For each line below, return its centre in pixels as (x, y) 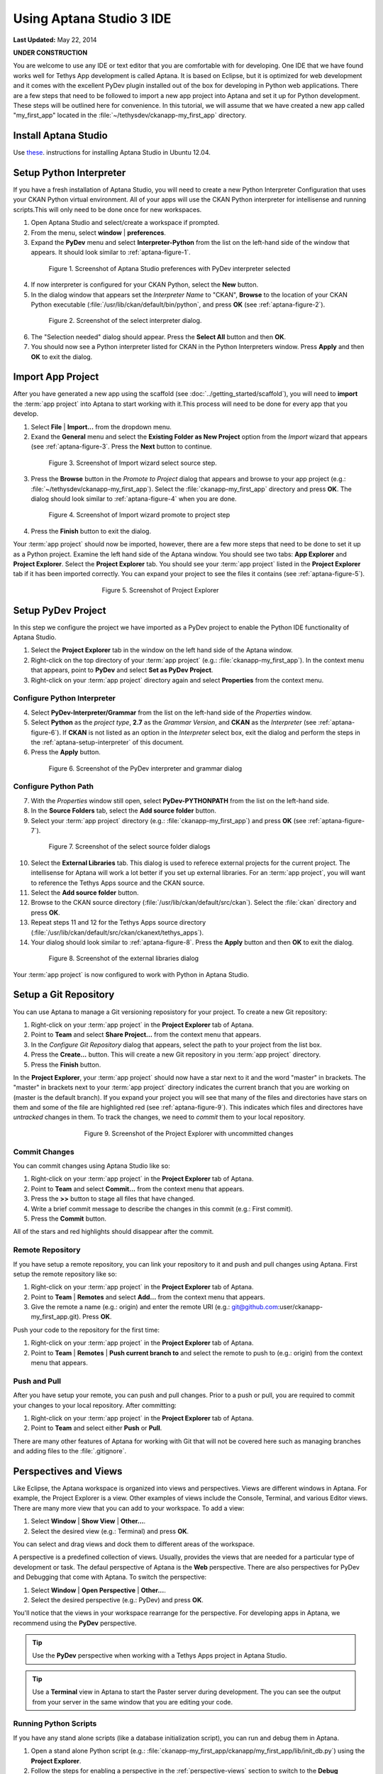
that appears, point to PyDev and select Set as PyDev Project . (122, 670)
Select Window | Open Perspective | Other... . (98, 1590)
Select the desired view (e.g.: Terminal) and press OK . (110, 1531)
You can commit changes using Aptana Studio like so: (91, 1166)
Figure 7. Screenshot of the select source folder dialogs (129, 847)
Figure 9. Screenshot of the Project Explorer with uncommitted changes (189, 1133)
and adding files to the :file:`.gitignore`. (70, 1451)
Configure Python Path (53, 786)
